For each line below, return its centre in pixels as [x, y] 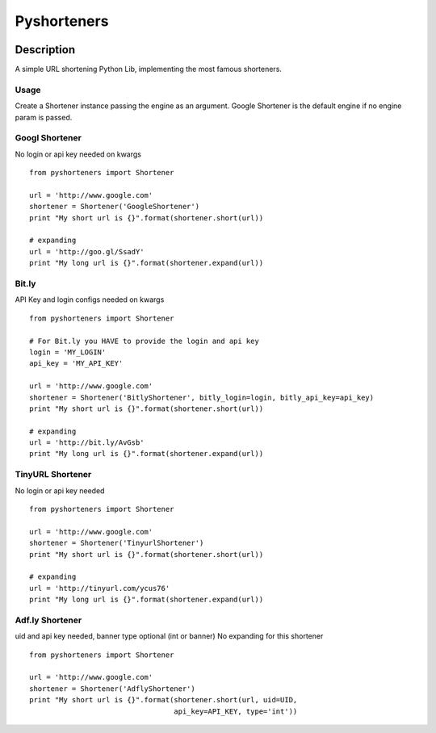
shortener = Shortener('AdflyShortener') [112, 689]
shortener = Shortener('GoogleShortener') [115, 207]
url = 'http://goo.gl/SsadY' [87, 251]
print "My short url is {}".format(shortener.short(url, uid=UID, [163, 700]
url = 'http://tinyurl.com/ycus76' [100, 588]
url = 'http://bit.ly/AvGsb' [87, 443]
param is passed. [44, 117]
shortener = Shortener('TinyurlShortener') [117, 543]
